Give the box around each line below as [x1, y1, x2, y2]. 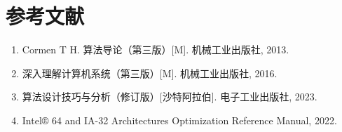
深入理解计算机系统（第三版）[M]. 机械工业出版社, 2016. [22, 65, 278, 80]
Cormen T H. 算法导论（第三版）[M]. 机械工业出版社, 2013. [22, 42, 289, 57]
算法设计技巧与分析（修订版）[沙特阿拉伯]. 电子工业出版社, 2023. [22, 89, 317, 104]
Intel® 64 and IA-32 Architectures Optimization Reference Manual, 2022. [22, 112, 337, 127]
